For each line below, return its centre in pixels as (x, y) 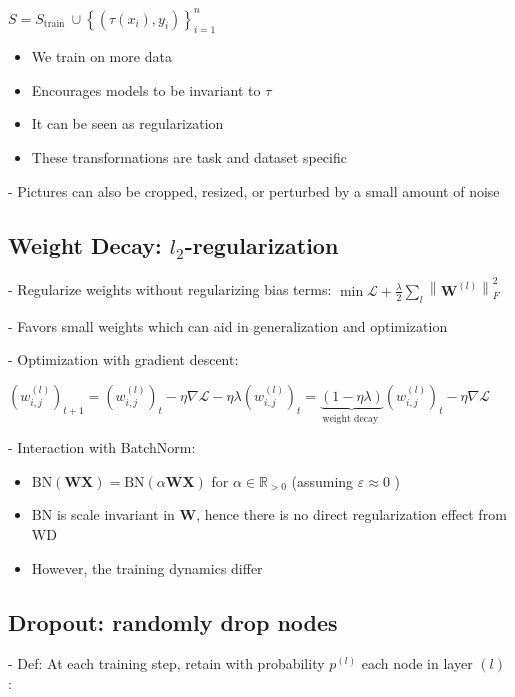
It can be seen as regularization (127, 123)
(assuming (322, 480)
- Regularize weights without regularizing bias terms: (170, 289)
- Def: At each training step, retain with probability (166, 663)
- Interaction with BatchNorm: (102, 447)
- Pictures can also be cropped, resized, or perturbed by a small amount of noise (254, 190)
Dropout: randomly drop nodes (173, 621)
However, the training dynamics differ (147, 567)
